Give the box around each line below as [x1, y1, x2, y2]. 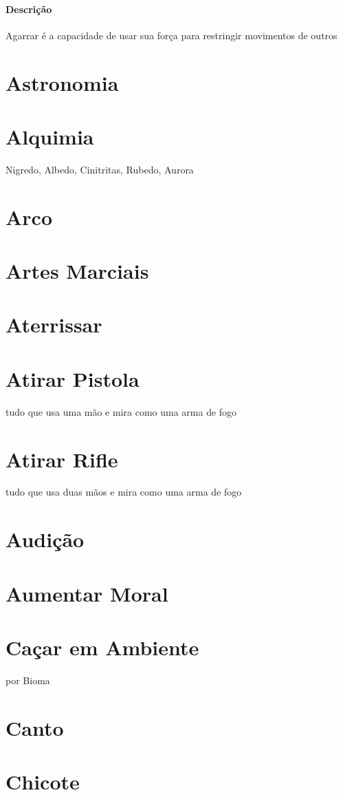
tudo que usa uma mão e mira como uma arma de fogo [5, 404, 237, 418]
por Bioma [5, 672, 50, 687]
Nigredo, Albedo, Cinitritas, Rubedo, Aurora [5, 162, 194, 176]
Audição [5, 525, 85, 553]
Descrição [5, 1, 52, 16]
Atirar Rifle [5, 445, 118, 473]
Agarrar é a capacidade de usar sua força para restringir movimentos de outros [5, 28, 338, 42]
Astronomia [5, 68, 119, 96]
